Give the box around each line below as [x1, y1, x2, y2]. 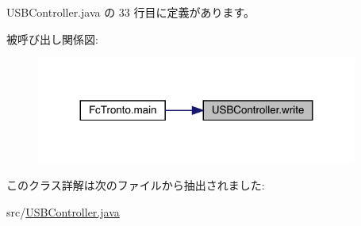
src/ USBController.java [6, 203, 120, 220]
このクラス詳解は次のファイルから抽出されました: [6, 177, 265, 193]
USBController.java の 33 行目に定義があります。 [6, 4, 255, 20]
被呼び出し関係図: [6, 30, 98, 47]
